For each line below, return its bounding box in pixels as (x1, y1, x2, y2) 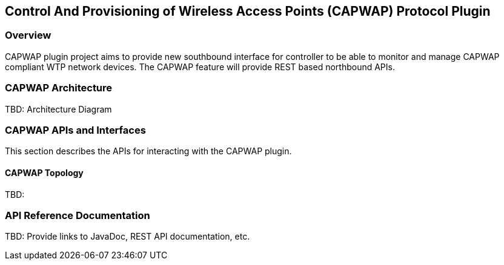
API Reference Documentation (5, 209, 150, 221)
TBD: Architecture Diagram (5, 103, 112, 114)
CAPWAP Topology (5, 167, 84, 178)
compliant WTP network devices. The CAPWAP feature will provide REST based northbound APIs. (5, 61, 395, 72)
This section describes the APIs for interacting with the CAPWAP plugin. (5, 146, 292, 157)
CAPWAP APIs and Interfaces (5, 123, 146, 136)
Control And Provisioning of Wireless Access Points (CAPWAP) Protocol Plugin (5, 4, 491, 19)
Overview (5, 29, 51, 42)
